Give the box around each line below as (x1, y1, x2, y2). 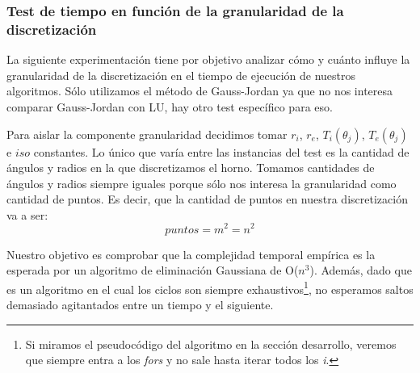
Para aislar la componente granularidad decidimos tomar (6, 125, 288, 142)
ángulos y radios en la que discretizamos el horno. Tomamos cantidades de (6, 159, 375, 176)
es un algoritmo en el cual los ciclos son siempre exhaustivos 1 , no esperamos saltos (6, 278, 414, 297)
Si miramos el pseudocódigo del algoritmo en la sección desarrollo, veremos (25, 335, 397, 352)
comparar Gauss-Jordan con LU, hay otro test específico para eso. (6, 98, 333, 115)
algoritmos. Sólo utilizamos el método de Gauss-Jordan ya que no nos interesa (6, 82, 393, 99)
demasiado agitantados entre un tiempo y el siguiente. (6, 296, 274, 312)
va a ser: (6, 206, 48, 223)
